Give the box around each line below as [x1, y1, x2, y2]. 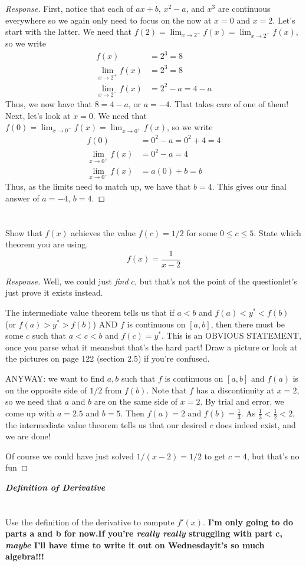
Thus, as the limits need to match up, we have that [5, 180, 191, 193]
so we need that [5, 395, 62, 408]
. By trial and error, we [200, 395, 284, 408]
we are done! [5, 430, 51, 442]
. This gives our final [212, 180, 287, 193]
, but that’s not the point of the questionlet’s [134, 274, 297, 287]
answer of [5, 191, 40, 204]
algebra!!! [5, 550, 44, 562]
